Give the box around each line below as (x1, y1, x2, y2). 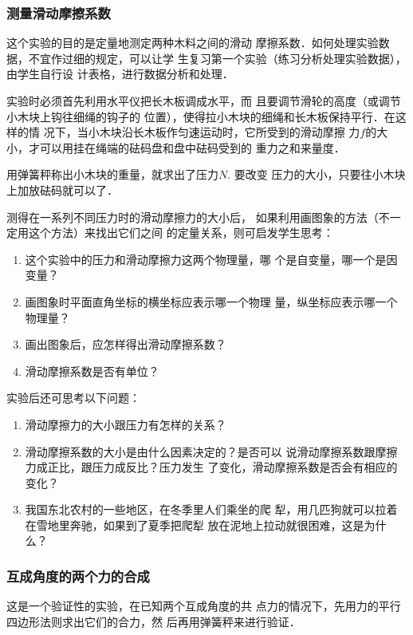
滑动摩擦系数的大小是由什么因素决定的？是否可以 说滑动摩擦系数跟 (25, 443, 376, 459)
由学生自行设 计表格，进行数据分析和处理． (6, 65, 234, 82)
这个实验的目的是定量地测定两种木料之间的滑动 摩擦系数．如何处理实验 (6, 34, 379, 51)
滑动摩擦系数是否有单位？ (25, 362, 159, 379)
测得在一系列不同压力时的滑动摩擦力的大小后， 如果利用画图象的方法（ (6, 208, 379, 225)
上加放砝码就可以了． (6, 181, 118, 198)
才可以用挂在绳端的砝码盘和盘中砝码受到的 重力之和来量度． (28, 139, 345, 156)
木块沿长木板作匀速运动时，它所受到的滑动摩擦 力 (99, 124, 360, 140)
